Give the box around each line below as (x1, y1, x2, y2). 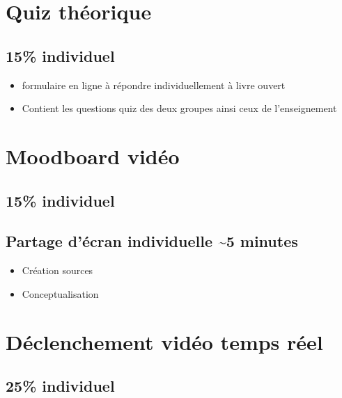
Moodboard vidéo (6, 141, 180, 170)
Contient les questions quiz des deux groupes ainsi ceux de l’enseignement (22, 101, 337, 116)
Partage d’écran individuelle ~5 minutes (6, 230, 298, 252)
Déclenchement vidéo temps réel (6, 327, 323, 356)
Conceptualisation (22, 286, 99, 301)
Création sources (22, 263, 93, 278)
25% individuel (6, 375, 115, 397)
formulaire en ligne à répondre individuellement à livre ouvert (22, 77, 286, 92)
